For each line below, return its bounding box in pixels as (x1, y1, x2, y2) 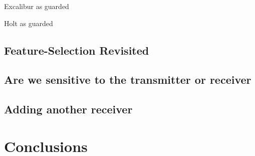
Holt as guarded (4, 18, 53, 28)
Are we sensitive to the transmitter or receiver (4, 72, 251, 87)
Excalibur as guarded (4, 1, 69, 11)
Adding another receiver (4, 101, 133, 117)
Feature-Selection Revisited (4, 42, 149, 58)
